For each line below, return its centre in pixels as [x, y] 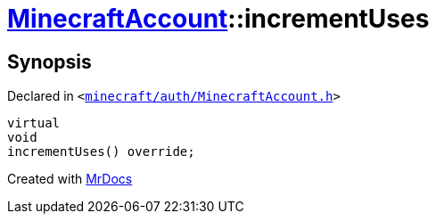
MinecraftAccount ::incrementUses [218, 19]
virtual [34, 123]
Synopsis [49, 61]
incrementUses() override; [101, 152]
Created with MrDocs [70, 179]
